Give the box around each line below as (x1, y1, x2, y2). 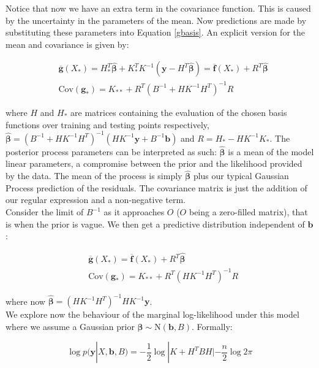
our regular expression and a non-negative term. (6, 193, 186, 206)
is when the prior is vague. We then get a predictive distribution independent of (6, 217, 305, 230)
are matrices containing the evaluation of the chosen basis (70, 105, 287, 118)
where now (6, 294, 45, 307)
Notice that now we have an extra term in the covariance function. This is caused (6, 2, 311, 14)
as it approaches (103, 205, 165, 218)
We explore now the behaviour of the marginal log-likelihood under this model (6, 308, 299, 321)
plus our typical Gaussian (193, 169, 289, 182)
